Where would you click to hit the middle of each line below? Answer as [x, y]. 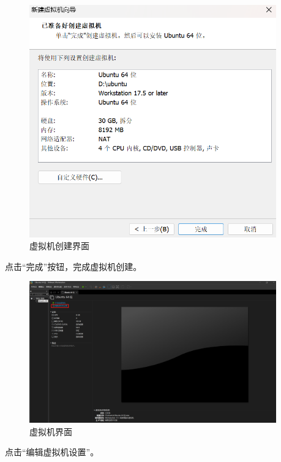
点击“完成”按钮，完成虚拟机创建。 [73, 266]
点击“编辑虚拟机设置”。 [52, 452]
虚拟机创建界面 [59, 246]
